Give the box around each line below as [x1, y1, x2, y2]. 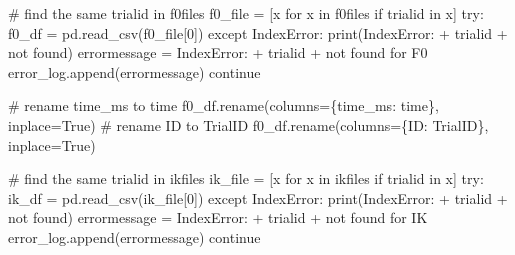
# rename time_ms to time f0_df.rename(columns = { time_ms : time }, [8, 95, 439, 116]
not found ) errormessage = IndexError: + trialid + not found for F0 [8, 42, 428, 63]
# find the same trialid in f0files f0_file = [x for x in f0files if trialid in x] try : [8, 3, 484, 23]
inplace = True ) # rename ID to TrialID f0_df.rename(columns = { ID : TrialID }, [8, 114, 489, 135]
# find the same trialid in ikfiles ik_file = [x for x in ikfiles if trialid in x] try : [8, 168, 484, 189]
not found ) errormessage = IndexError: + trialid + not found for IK [8, 207, 428, 228]
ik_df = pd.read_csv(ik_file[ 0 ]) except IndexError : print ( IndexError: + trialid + [8, 187, 508, 208]
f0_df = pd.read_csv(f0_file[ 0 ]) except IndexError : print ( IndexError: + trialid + [8, 22, 508, 43]
